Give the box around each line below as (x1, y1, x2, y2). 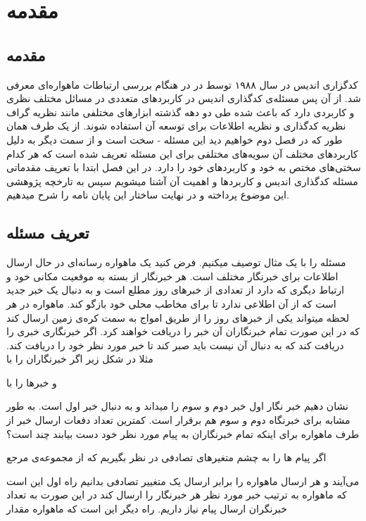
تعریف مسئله (6, 222, 89, 244)
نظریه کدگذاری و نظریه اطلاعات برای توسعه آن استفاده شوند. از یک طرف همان (6, 118, 346, 133)
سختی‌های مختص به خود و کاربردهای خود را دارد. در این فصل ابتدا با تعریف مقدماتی (6, 160, 361, 175)
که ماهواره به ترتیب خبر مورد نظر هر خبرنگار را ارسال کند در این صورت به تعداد (6, 487, 347, 502)
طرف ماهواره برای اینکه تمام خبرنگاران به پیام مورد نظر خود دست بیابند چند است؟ (6, 426, 360, 441)
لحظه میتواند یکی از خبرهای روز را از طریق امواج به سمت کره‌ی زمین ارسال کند (6, 310, 350, 325)
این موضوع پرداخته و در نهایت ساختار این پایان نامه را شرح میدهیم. (6, 187, 289, 202)
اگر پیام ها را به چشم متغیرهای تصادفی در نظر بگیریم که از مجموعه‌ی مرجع (6, 450, 327, 465)
